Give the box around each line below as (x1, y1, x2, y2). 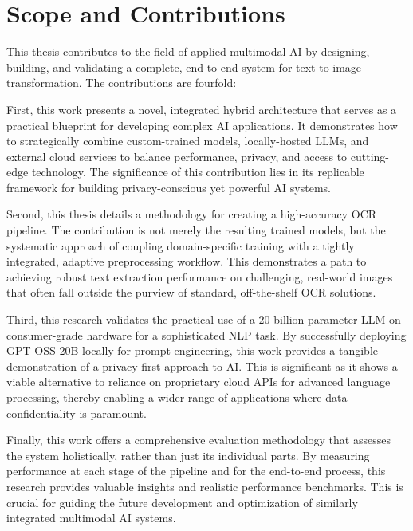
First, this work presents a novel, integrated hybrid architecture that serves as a (6, 100, 397, 117)
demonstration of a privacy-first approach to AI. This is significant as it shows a (6, 357, 398, 374)
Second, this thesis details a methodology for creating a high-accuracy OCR (6, 206, 377, 222)
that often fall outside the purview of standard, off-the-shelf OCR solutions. (6, 284, 376, 301)
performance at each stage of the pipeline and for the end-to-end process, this (6, 462, 386, 479)
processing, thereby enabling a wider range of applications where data (6, 389, 348, 405)
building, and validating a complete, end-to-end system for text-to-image (6, 58, 362, 75)
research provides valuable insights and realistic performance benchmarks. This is (6, 478, 403, 494)
